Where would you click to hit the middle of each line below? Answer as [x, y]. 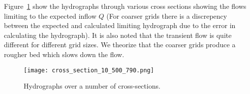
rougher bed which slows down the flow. [64, 54]
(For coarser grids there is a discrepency [167, 16]
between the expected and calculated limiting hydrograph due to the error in [120, 25]
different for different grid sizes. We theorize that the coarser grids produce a [120, 45]
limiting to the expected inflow [50, 16]
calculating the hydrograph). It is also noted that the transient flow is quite [118, 35]
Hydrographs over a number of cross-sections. [92, 86]
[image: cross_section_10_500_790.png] [89, 70]
